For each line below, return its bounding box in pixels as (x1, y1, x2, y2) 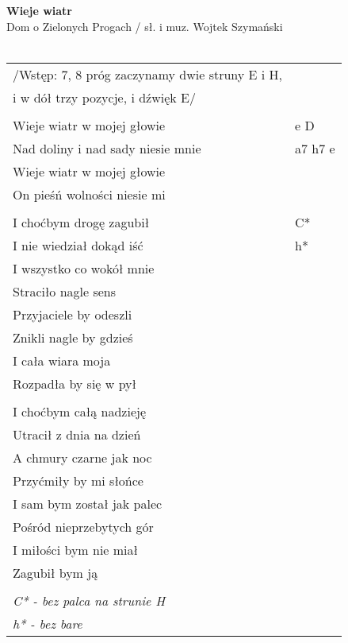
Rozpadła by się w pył (13, 374, 136, 393)
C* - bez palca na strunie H (13, 591, 166, 610)
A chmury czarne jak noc (13, 447, 152, 467)
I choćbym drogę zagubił (13, 212, 150, 231)
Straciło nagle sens (13, 281, 117, 300)
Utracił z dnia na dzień (13, 424, 141, 444)
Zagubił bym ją (13, 563, 98, 582)
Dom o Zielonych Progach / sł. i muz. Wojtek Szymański (6, 17, 283, 34)
